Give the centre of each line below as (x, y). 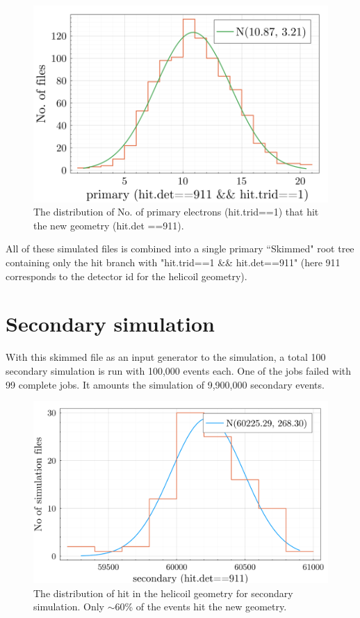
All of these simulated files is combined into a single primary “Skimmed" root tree (180, 249)
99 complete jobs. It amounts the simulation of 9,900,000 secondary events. (165, 384)
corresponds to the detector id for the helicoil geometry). (126, 276)
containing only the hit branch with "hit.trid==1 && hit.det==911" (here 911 (173, 262)
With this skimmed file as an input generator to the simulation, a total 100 (166, 357)
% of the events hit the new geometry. (206, 607)
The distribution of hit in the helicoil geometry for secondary (163, 593)
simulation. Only (69, 607)
